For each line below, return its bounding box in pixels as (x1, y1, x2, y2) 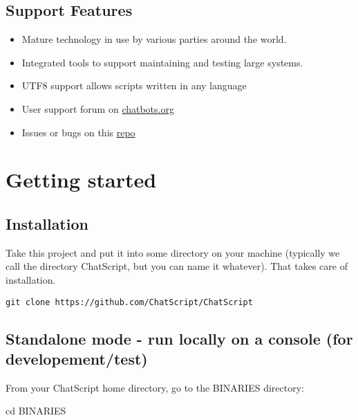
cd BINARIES (6, 403, 66, 418)
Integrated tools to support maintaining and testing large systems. (21, 55, 303, 69)
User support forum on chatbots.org (21, 101, 174, 116)
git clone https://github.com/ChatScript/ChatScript (6, 297, 253, 307)
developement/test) (6, 347, 148, 369)
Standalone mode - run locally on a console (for (6, 327, 353, 349)
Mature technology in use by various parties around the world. (21, 32, 287, 46)
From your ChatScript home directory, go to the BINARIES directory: (6, 380, 304, 394)
